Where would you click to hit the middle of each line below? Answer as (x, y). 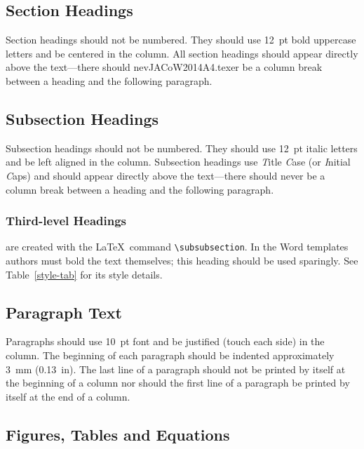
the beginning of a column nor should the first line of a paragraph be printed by (178, 383)
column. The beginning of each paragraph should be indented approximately (170, 355)
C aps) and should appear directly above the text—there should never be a (166, 175)
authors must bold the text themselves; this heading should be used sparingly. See (182, 261)
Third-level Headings (66, 221)
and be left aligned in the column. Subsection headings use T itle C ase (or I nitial (178, 162)
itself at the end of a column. (68, 396)
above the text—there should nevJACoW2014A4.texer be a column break (164, 67)
